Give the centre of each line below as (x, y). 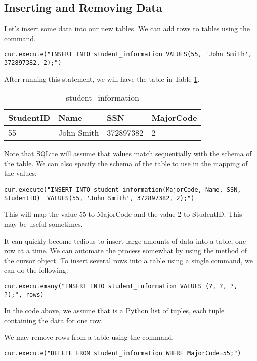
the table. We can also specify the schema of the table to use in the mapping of (126, 163)
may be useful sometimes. (43, 223)
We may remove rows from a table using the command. (89, 337)
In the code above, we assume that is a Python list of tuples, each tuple (114, 311)
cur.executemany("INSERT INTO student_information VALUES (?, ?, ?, (121, 286)
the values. (21, 173)
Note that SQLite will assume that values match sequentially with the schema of (128, 154)
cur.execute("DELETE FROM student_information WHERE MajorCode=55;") (123, 354)
